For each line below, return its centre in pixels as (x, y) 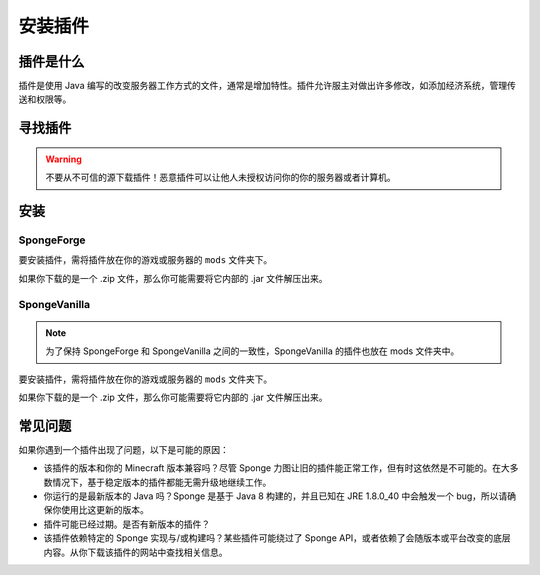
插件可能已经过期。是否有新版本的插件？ (126, 524)
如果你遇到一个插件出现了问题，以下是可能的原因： (123, 449)
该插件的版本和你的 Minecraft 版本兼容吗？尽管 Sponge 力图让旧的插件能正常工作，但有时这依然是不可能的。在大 (276, 468)
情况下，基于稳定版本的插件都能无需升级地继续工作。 (161, 482)
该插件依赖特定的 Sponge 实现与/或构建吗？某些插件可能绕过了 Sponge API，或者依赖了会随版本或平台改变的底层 (277, 538)
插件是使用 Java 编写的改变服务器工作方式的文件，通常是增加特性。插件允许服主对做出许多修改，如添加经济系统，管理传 (267, 86)
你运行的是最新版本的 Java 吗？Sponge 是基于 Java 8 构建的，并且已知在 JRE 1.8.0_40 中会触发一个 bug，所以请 (275, 496)
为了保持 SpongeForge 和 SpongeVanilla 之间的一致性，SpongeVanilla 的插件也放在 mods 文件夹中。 (252, 351)
